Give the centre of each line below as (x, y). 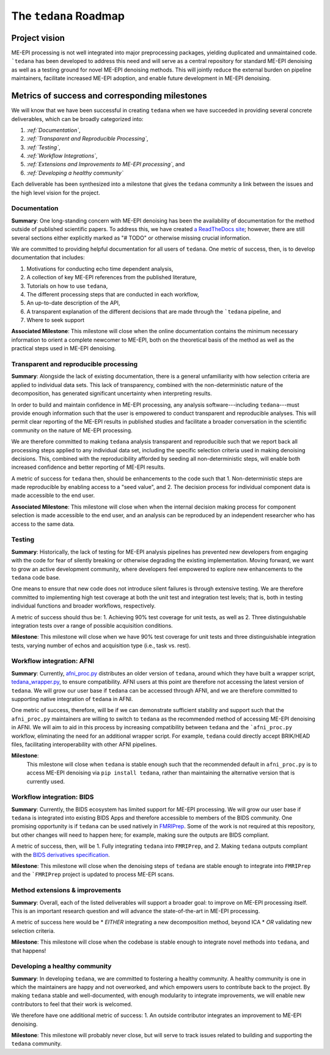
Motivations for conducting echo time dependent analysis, (100, 268)
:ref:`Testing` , (43, 147)
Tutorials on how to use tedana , (67, 286)
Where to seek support (56, 320)
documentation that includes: (48, 257)
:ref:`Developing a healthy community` (75, 173)
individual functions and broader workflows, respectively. (83, 606)
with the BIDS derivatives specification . (61, 855)
